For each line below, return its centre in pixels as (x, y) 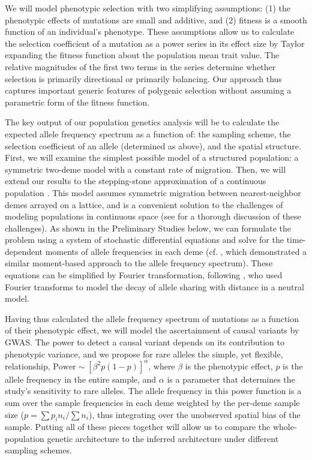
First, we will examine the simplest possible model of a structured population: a (152, 157)
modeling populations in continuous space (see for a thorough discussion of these (153, 216)
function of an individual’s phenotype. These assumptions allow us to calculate (150, 31)
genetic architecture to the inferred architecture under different (163, 438)
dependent (24, 251)
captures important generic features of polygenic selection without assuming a (148, 90)
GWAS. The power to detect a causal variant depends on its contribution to (145, 342)
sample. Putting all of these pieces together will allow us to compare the (138, 427)
